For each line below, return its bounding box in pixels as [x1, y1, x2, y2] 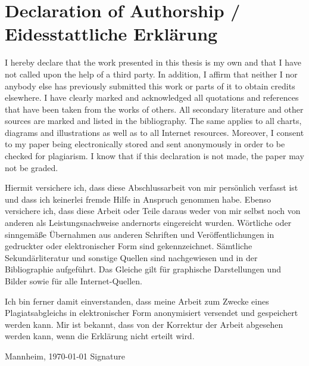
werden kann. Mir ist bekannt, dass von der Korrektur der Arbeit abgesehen [5, 318, 283, 330]
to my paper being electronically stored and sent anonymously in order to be [5, 138, 285, 150]
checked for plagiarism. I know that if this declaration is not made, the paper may [5, 150, 304, 162]
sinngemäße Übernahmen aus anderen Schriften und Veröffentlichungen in [5, 228, 274, 240]
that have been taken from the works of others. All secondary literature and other [5, 103, 304, 115]
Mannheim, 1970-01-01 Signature [5, 349, 125, 362]
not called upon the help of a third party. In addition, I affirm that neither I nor [5, 67, 298, 80]
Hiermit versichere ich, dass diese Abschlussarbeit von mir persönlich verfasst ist [5, 181, 298, 194]
